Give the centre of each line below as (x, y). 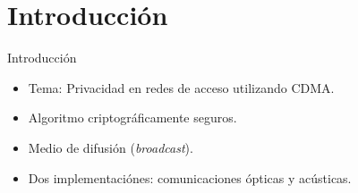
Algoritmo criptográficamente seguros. (132, 117)
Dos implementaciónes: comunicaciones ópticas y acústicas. (190, 177)
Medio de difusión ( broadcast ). (111, 147)
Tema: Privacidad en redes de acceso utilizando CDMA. (181, 87)
